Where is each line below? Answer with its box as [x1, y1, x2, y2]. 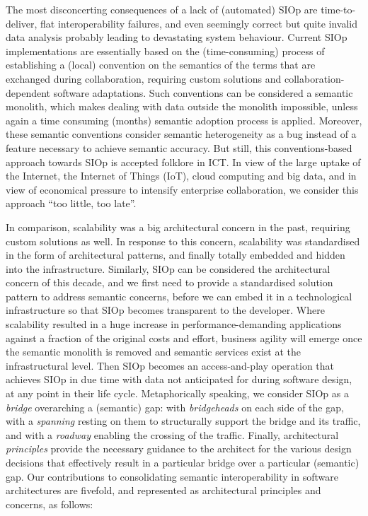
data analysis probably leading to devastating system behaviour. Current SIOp [6, 30, 347, 45]
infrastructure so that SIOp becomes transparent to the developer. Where [6, 303, 325, 317]
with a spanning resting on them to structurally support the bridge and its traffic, [6, 414, 361, 428]
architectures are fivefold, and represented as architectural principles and [6, 483, 321, 498]
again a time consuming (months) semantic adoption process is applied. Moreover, [6, 112, 362, 127]
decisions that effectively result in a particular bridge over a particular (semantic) [6, 455, 360, 469]
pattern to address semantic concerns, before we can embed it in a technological [6, 288, 352, 303]
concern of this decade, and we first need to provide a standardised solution [6, 275, 333, 290]
